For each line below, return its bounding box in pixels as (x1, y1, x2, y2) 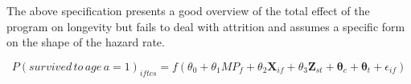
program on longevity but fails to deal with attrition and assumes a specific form (6, 18, 405, 34)
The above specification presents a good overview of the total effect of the (6, 2, 370, 18)
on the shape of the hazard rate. (6, 34, 165, 50)
